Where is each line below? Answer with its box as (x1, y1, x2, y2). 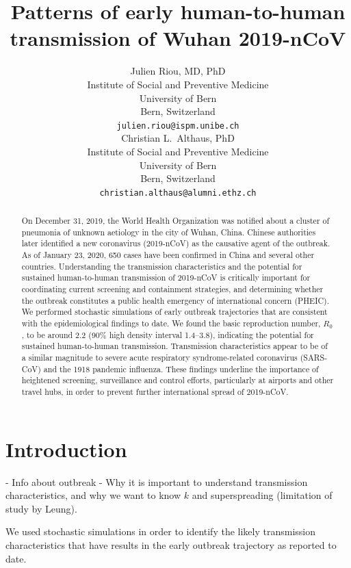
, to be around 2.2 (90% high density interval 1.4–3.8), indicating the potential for (21, 328, 314, 340)
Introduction (5, 435, 127, 463)
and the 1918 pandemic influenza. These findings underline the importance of (43, 363, 319, 374)
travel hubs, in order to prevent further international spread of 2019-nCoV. (21, 386, 289, 398)
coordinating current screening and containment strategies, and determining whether (21, 283, 324, 295)
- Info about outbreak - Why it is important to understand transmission (5, 474, 308, 489)
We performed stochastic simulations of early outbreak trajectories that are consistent (21, 306, 328, 318)
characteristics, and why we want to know (5, 488, 181, 502)
